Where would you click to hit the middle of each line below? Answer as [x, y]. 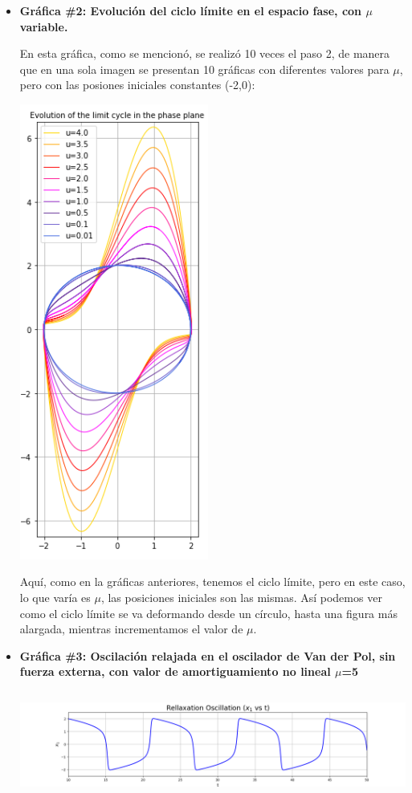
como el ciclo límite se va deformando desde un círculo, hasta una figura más [208, 613]
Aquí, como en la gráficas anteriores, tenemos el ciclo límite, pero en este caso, [212, 582]
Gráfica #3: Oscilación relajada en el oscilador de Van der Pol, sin [208, 655]
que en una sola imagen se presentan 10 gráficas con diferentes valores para [204, 69]
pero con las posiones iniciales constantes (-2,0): [137, 85]
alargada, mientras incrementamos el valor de [131, 629]
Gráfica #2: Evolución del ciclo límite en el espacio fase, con [191, 10]
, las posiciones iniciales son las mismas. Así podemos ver [241, 598]
